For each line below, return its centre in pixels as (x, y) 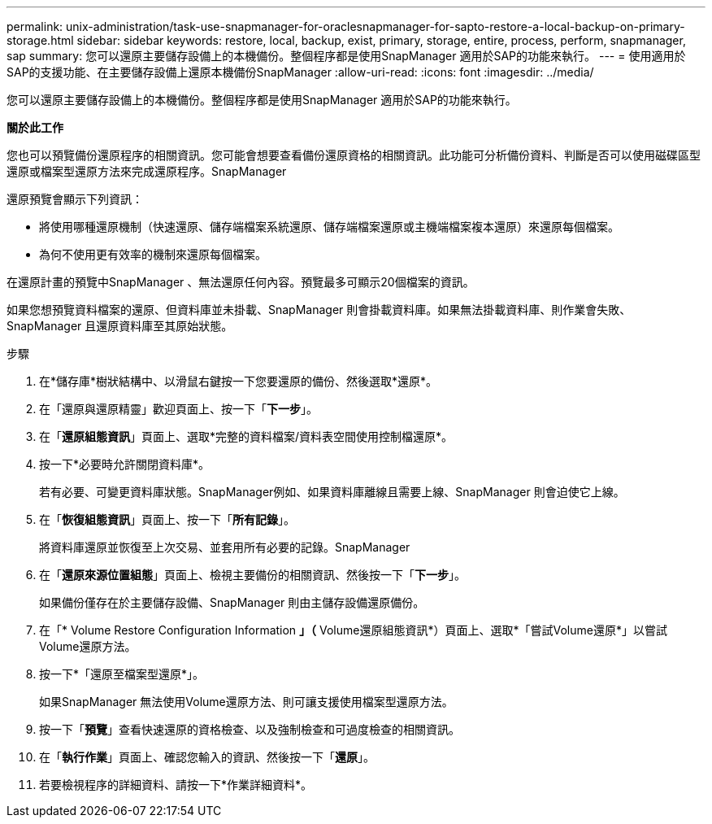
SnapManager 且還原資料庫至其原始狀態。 (120, 326)
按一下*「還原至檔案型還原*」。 (122, 674)
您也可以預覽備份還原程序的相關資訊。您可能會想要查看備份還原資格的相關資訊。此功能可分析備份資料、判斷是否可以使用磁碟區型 (354, 155)
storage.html (40, 40)
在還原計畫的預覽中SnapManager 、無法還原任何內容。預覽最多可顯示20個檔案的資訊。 (241, 282)
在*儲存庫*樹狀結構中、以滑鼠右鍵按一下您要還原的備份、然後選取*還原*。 (239, 381)
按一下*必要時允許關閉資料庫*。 (125, 464)
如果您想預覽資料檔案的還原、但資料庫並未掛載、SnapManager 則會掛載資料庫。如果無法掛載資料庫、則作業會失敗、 (319, 310)
